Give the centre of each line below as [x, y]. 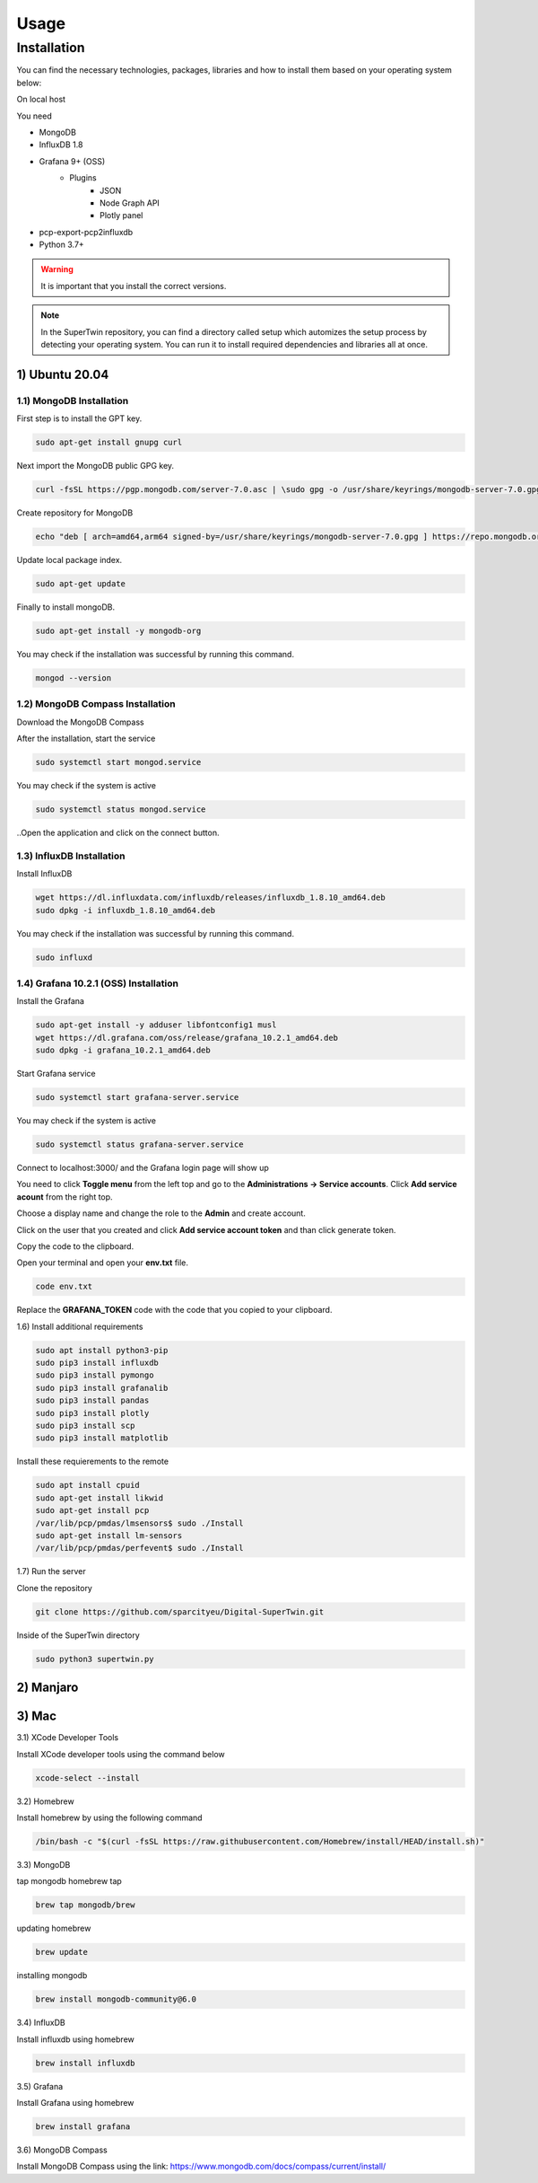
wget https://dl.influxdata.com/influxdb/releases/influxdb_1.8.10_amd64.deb [210, 898]
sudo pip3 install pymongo [95, 1375]
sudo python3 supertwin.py [95, 1659]
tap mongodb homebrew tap [69, 1881]
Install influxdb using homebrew [75, 2039]
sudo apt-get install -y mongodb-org [118, 631]
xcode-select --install [88, 1778]
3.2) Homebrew [46, 1801]
